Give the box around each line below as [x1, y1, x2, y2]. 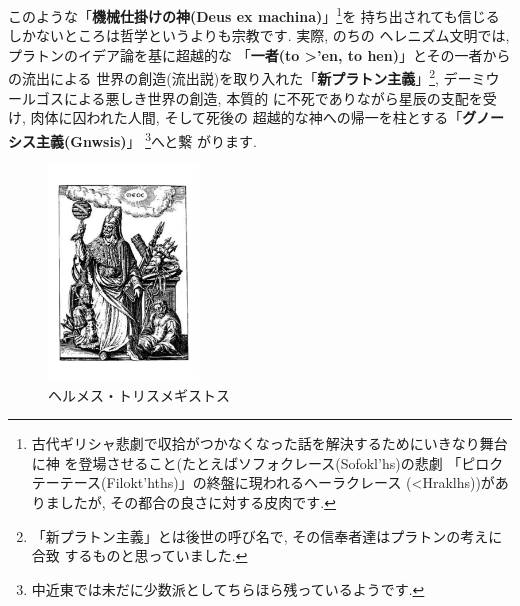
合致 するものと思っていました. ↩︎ [31, 545, 248, 566]
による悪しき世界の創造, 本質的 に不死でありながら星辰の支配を [63, 87, 483, 108]
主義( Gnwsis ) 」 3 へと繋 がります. [35, 127, 257, 151]
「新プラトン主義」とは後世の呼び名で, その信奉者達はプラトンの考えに [31, 525, 503, 546]
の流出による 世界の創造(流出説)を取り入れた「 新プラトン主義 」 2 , [8, 65, 439, 89]
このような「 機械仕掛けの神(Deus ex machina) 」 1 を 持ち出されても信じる [8, 3, 500, 26]
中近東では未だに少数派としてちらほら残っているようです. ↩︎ [31, 578, 425, 599]
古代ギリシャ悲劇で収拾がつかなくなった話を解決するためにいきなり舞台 [31, 433, 508, 454]
